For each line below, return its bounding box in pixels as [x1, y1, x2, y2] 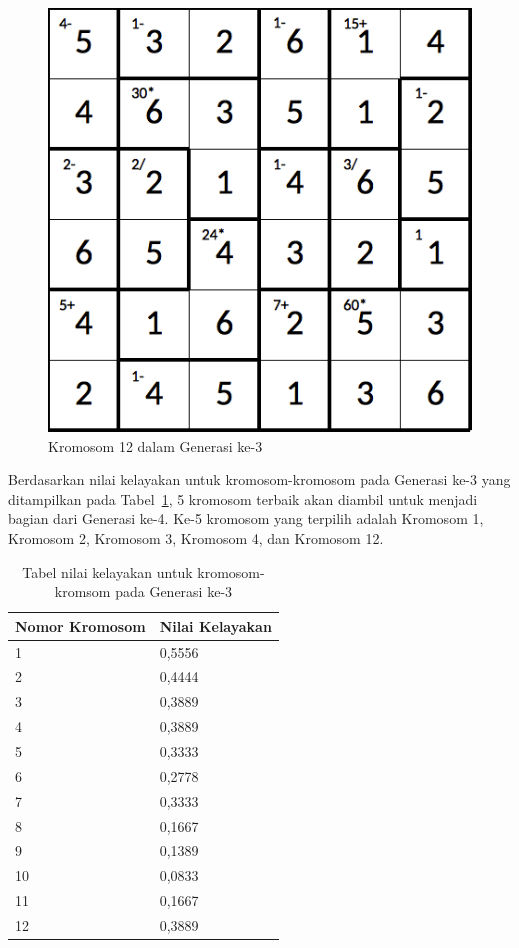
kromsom [54, 581, 111, 602]
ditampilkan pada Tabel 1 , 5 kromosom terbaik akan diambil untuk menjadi [8, 488, 478, 509]
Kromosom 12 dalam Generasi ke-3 [48, 435, 263, 456]
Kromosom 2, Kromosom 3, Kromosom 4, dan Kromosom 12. [8, 527, 384, 548]
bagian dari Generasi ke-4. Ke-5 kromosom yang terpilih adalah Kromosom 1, [8, 508, 484, 529]
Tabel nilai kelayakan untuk [22, 561, 193, 582]
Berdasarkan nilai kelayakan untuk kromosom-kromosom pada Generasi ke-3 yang [8, 469, 511, 490]
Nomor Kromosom [15, 615, 146, 636]
